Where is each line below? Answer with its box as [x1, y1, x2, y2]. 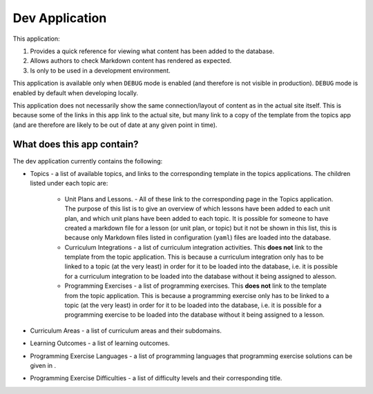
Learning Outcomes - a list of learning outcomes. [30, 339, 170, 348]
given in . [30, 362, 57, 369]
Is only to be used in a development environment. [30, 66, 171, 75]
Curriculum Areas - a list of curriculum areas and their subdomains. [30, 326, 222, 335]
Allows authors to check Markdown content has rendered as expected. [30, 57, 231, 65]
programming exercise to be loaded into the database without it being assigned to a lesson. [64, 311, 325, 319]
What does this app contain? [12, 139, 139, 150]
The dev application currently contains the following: [12, 157, 163, 165]
